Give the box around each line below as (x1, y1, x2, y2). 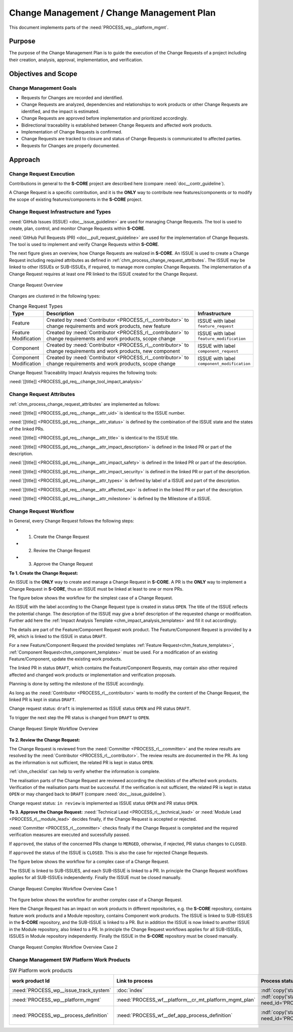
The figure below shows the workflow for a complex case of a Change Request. (9, 858, 169, 865)
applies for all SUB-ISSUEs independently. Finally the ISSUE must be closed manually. (9, 875, 182, 880)
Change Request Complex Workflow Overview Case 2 (9, 944, 118, 950)
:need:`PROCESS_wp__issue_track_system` (12, 987, 111, 993)
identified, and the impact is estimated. (21, 108, 100, 114)
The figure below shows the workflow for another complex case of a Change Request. (9, 897, 183, 903)
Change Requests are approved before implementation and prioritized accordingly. (21, 115, 188, 121)
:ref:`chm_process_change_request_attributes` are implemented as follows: (9, 401, 161, 407)
